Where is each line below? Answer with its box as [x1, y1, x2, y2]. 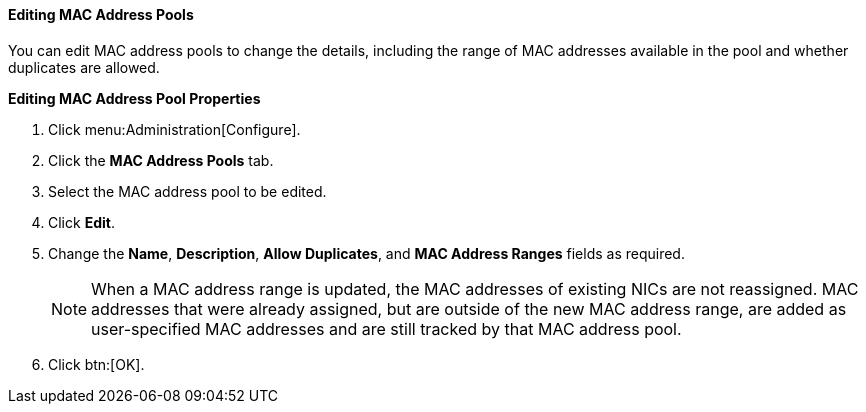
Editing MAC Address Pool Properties [8, 89, 261, 107]
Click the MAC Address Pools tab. [48, 151, 274, 169]
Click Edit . [48, 213, 115, 231]
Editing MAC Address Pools [8, 6, 194, 23]
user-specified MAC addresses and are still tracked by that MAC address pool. [91, 318, 682, 339]
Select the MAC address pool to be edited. [48, 182, 327, 200]
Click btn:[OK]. [48, 355, 145, 373]
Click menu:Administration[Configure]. [48, 120, 301, 138]
